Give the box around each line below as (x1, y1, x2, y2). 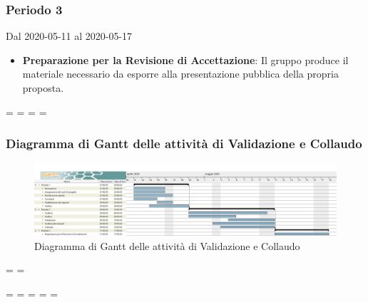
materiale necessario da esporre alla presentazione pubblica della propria (22, 66, 339, 81)
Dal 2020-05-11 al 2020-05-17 (6, 28, 133, 43)
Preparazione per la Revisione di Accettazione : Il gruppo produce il (22, 52, 349, 67)
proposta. (22, 80, 64, 95)
